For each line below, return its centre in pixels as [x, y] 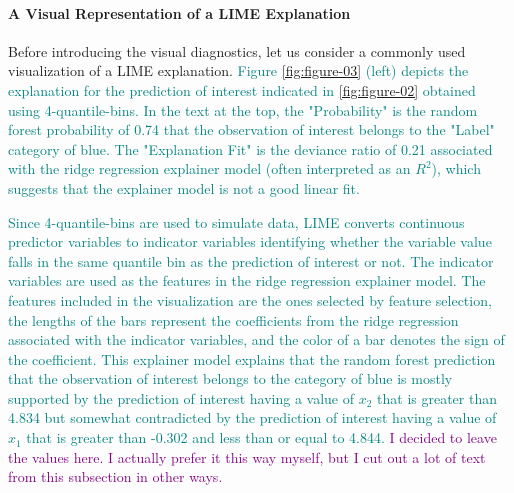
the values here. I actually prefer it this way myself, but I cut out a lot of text [247, 456]
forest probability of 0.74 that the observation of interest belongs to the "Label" [251, 129]
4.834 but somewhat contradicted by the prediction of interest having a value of [252, 417]
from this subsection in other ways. [115, 476]
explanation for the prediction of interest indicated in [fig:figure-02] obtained [242, 89]
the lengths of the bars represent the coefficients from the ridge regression [233, 319]
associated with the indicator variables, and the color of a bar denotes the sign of [256, 339]
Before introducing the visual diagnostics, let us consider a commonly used [237, 50]
